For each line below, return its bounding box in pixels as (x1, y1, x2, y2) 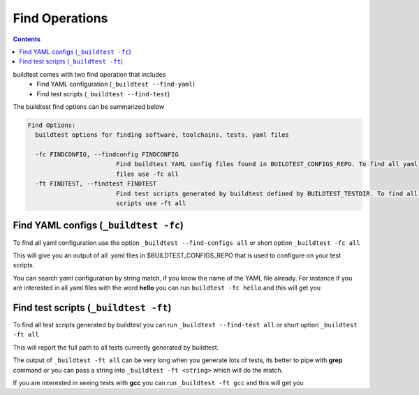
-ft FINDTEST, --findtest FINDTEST (35, 180, 157, 188)
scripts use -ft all (115, 200, 186, 207)
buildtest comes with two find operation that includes (13, 70, 166, 78)
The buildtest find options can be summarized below (13, 102, 165, 111)
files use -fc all (115, 170, 179, 178)
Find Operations (13, 10, 108, 26)
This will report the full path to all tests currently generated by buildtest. (13, 343, 219, 352)
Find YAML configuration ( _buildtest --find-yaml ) (36, 80, 196, 89)
